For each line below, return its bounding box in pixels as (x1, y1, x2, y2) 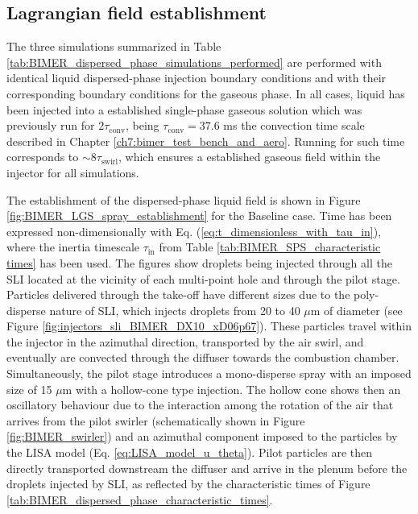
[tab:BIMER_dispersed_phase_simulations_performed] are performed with (6, 53, 382, 70)
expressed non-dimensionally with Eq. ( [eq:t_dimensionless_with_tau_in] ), (6, 222, 382, 239)
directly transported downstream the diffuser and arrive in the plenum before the (6, 459, 408, 476)
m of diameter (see (310, 301, 403, 318)
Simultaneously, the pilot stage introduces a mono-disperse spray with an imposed (6, 365, 412, 382)
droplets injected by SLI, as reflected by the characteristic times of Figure (6, 475, 370, 492)
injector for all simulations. (6, 164, 139, 180)
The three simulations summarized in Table (6, 38, 221, 55)
